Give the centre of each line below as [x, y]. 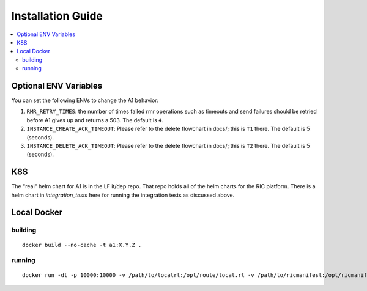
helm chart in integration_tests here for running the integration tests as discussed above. [123, 195]
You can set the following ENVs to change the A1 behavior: [85, 100]
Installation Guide [57, 16]
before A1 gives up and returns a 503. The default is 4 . [95, 120]
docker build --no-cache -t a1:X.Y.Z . [82, 245]
